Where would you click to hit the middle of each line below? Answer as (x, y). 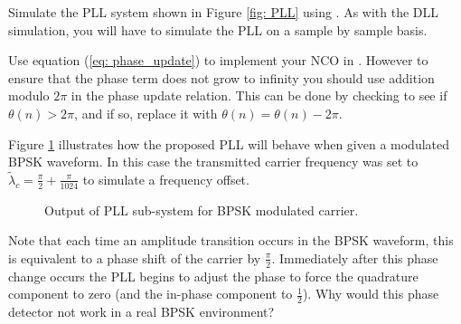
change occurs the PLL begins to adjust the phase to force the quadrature (213, 276)
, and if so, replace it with (146, 113)
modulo (29, 95)
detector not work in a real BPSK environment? (141, 312)
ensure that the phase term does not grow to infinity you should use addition (221, 77)
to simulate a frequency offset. (166, 179)
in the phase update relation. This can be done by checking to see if (259, 95)
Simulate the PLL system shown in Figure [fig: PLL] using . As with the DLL (224, 12)
